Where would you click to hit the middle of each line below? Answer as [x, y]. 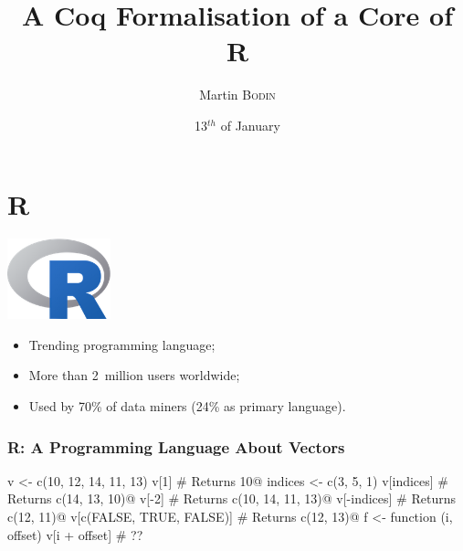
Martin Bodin [237, 95]
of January [250, 125]
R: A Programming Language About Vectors [176, 446]
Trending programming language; [122, 344]
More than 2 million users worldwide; [134, 375]
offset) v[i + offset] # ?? [75, 534]
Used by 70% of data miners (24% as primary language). [187, 406]
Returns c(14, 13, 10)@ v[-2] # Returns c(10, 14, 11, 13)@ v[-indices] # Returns [231, 498]
